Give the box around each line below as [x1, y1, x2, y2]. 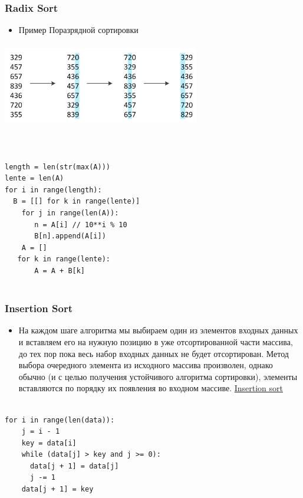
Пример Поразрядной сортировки [18, 24, 139, 36]
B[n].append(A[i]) [34, 232, 106, 241]
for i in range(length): [5, 185, 102, 194]
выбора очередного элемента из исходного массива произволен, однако [18, 359, 273, 371]
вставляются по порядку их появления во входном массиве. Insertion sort [18, 382, 283, 394]
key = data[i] [21, 438, 77, 447]
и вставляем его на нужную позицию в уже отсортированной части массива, [18, 335, 293, 348]
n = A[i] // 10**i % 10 [34, 220, 127, 229]
